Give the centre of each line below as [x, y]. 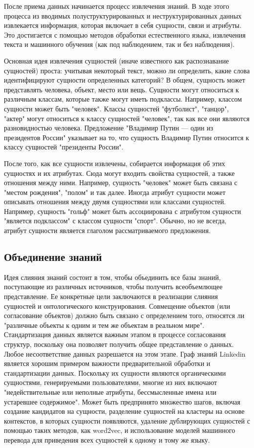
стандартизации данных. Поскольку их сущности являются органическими [115, 373]
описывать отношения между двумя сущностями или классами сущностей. [115, 202]
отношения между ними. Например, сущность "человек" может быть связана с [121, 182]
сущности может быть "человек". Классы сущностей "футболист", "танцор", [116, 108]
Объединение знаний [53, 257]
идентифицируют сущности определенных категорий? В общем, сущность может [125, 80]
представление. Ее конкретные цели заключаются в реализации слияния [111, 296]
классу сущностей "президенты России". [64, 147]
